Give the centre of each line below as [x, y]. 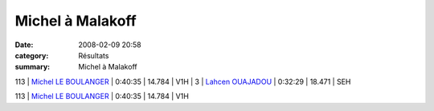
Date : [24, 45]
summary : [33, 67]
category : [32, 55]
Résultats [94, 55]
